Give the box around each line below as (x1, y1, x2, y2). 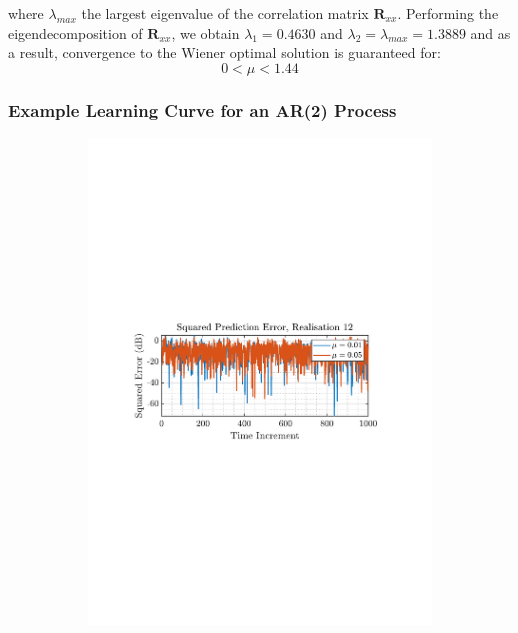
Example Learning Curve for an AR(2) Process (8, 97, 397, 122)
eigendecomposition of (8, 22, 143, 43)
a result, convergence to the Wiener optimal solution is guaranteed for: (8, 42, 441, 63)
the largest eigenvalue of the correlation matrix (81, 3, 369, 23)
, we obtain (171, 22, 240, 43)
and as (470, 22, 511, 43)
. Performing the (397, 3, 499, 23)
